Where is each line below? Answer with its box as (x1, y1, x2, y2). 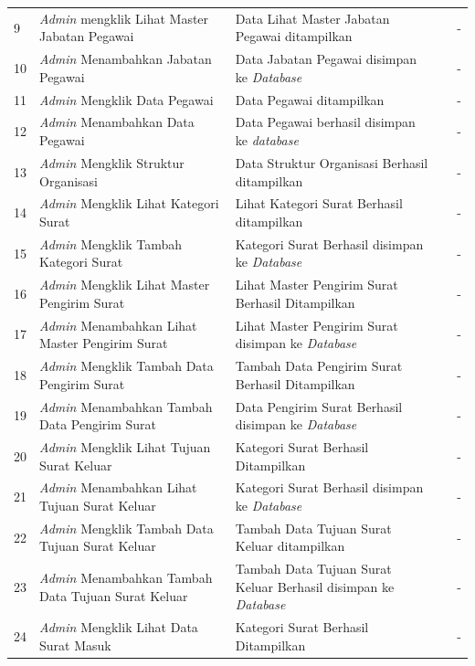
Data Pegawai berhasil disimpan (235, 112, 416, 132)
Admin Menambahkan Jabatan (39, 49, 212, 69)
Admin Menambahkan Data (39, 112, 195, 132)
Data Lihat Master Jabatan (235, 8, 390, 27)
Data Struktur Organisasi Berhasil (235, 153, 428, 172)
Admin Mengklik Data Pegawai (39, 90, 214, 109)
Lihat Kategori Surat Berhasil (235, 194, 403, 213)
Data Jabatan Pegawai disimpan (235, 49, 417, 69)
